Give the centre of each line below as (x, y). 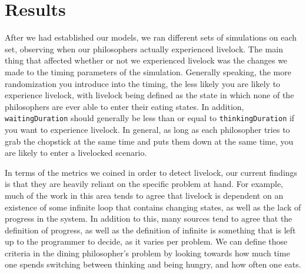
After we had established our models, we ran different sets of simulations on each (151, 37)
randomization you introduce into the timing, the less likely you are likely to (143, 83)
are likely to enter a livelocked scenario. (76, 153)
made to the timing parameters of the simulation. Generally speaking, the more (148, 71)
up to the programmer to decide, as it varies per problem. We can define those (146, 241)
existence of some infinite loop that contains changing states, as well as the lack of (153, 207)
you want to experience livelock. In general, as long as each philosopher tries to (147, 129)
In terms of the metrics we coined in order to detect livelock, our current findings (151, 172)
